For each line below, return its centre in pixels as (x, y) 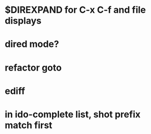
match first (29, 125)
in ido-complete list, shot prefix (73, 114)
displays (23, 21)
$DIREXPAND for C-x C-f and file (75, 10)
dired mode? (32, 44)
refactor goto (33, 68)
